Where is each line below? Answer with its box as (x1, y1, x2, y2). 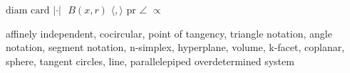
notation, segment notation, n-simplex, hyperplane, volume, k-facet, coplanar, (6, 40, 345, 55)
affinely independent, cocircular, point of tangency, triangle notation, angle (6, 26, 332, 40)
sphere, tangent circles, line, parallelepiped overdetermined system (6, 53, 294, 68)
